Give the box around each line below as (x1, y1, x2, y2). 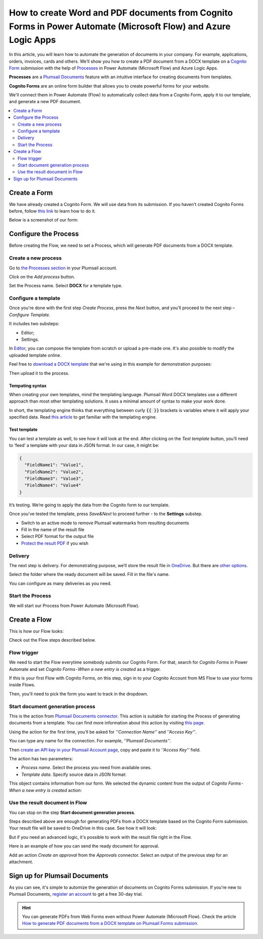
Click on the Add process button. (9, 274, 75, 279)
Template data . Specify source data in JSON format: (21, 772, 127, 777)
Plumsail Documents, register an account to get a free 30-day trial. (9, 891, 143, 897)
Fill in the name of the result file (21, 527, 85, 533)
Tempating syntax (9, 383, 47, 388)
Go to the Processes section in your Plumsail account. (9, 265, 117, 271)
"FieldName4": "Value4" (24, 482, 81, 488)
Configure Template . (9, 312, 51, 317)
